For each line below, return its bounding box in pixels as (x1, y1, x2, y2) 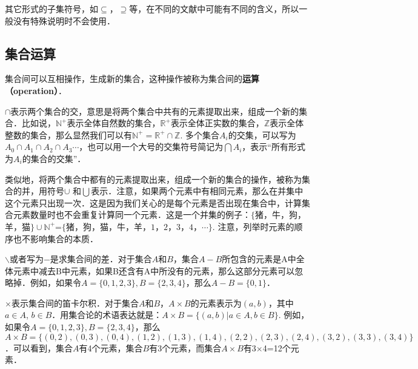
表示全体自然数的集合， (67, 117, 161, 129)
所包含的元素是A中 (222, 252, 296, 265)
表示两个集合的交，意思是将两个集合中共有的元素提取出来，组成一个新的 (10, 104, 299, 117)
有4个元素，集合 (79, 341, 143, 354)
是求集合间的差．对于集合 (50, 252, 152, 265)
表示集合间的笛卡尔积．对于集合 (11, 296, 139, 309)
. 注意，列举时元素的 (212, 220, 294, 232)
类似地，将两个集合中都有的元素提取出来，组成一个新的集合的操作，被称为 (5, 172, 302, 185)
